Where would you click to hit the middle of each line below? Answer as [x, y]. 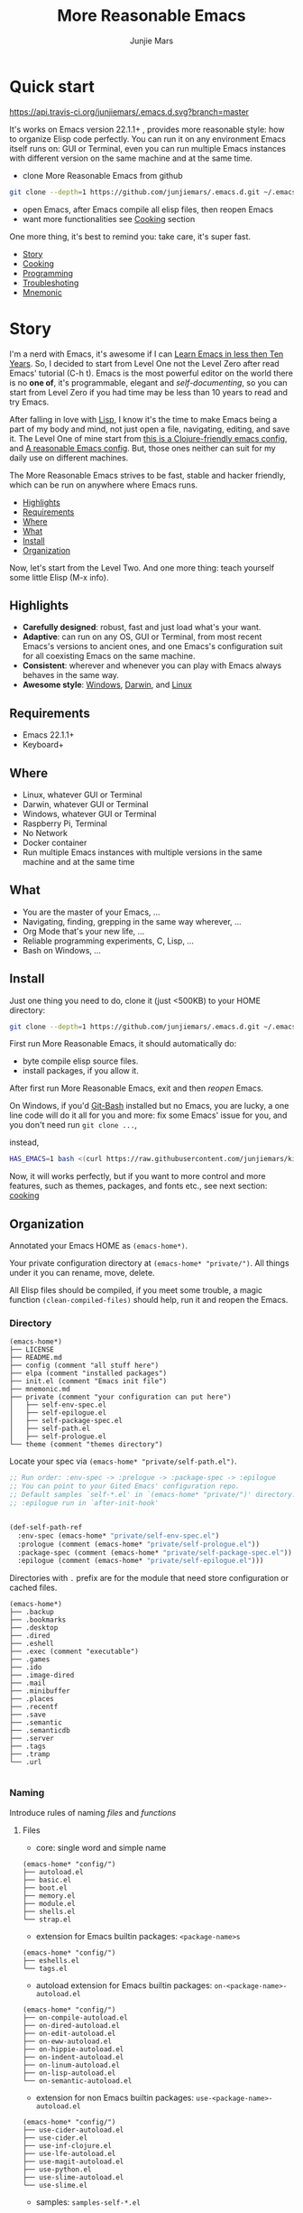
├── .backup [32, 1613]
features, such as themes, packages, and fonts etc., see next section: [138, 1186]
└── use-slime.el [55, 2185]
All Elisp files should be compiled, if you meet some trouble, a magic [136, 1290]
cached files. [33, 1588]
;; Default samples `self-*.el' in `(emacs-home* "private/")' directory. [153, 1495]
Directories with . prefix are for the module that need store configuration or [149, 1578]
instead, [24, 1142]
